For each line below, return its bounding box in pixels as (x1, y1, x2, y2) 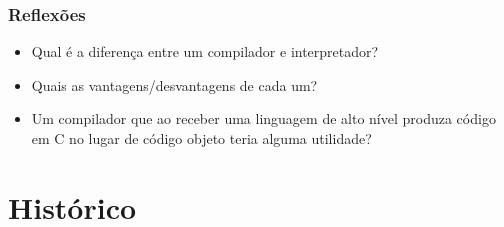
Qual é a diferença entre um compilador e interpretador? (31, 41, 379, 62)
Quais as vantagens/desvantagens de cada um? (31, 74, 318, 95)
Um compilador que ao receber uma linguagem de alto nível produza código (31, 108, 496, 129)
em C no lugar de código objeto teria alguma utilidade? (31, 128, 372, 148)
